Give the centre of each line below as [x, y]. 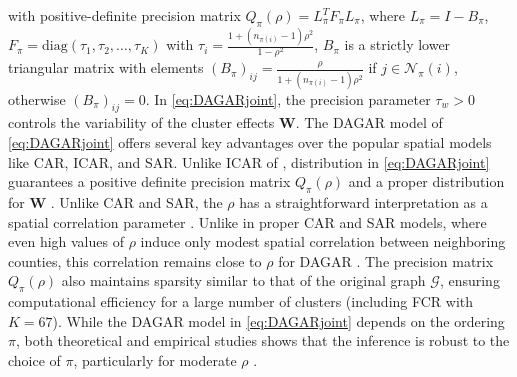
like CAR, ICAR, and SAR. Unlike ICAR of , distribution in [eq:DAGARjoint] [249, 161]
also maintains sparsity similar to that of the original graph [243, 280]
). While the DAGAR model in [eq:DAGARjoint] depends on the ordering [278, 320]
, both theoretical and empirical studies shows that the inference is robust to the [262, 340]
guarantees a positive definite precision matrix [149, 181]
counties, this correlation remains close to [135, 260]
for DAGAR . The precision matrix [386, 260]
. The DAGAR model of [369, 122]
